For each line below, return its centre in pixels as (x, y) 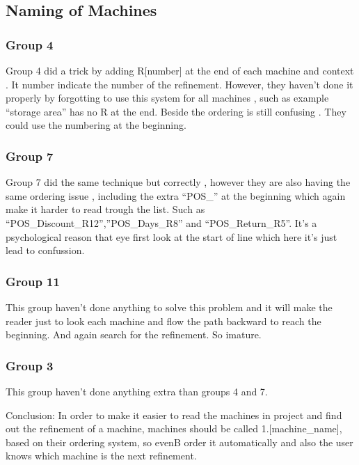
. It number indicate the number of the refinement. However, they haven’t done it (179, 84)
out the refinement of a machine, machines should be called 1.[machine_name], (174, 428)
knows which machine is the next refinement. (101, 456)
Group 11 (33, 281)
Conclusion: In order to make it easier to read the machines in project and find (174, 415)
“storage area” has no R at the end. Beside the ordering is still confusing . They (176, 111)
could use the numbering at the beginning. (96, 125)
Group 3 (30, 365)
